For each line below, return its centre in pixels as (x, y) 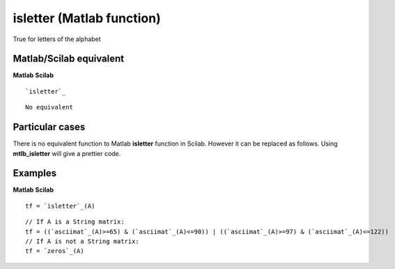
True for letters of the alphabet (57, 39)
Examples (35, 173)
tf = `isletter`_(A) (60, 206)
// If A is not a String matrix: (82, 241)
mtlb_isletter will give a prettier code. (67, 153)
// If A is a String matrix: (75, 222)
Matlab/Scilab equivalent (69, 59)
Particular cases (49, 127)
